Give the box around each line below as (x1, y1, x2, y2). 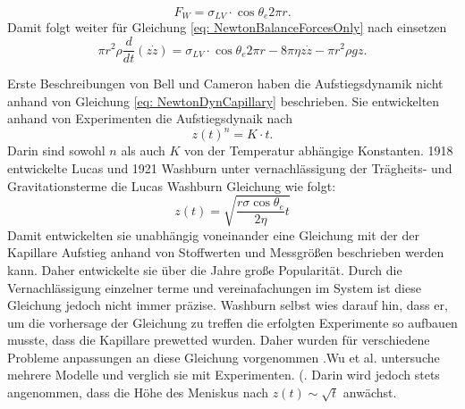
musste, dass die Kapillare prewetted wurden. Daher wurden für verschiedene (7, 330, 430, 349)
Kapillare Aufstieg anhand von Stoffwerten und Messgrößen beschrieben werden (7, 243, 444, 262)
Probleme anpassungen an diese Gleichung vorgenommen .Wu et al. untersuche (7, 347, 440, 366)
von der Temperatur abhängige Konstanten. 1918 (184, 141, 453, 160)
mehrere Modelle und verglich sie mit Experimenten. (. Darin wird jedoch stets (7, 365, 440, 384)
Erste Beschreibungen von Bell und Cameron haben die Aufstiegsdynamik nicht (7, 74, 444, 93)
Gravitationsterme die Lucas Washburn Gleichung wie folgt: (7, 176, 336, 195)
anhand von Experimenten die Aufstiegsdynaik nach (7, 109, 292, 128)
